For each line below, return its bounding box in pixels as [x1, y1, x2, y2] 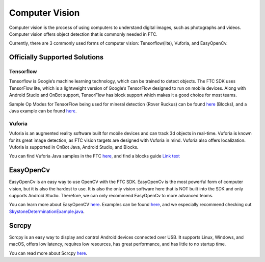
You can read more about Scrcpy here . [9, 250, 88, 256]
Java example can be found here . [9, 108, 77, 114]
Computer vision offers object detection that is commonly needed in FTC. [9, 31, 158, 37]
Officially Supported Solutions [9, 53, 104, 61]
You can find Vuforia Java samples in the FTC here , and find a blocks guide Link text [9, 153, 180, 159]
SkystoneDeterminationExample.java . [9, 209, 85, 214]
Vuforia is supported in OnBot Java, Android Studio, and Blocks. [9, 144, 138, 150]
